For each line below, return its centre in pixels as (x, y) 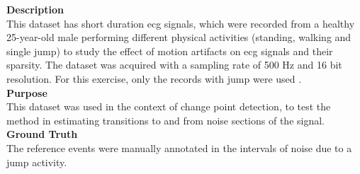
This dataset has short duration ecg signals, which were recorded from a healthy (181, 23)
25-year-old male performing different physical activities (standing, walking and (179, 37)
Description (35, 9)
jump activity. (37, 162)
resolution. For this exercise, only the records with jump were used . (154, 78)
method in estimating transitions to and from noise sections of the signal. (166, 120)
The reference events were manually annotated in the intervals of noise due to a (179, 147)
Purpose (27, 92)
